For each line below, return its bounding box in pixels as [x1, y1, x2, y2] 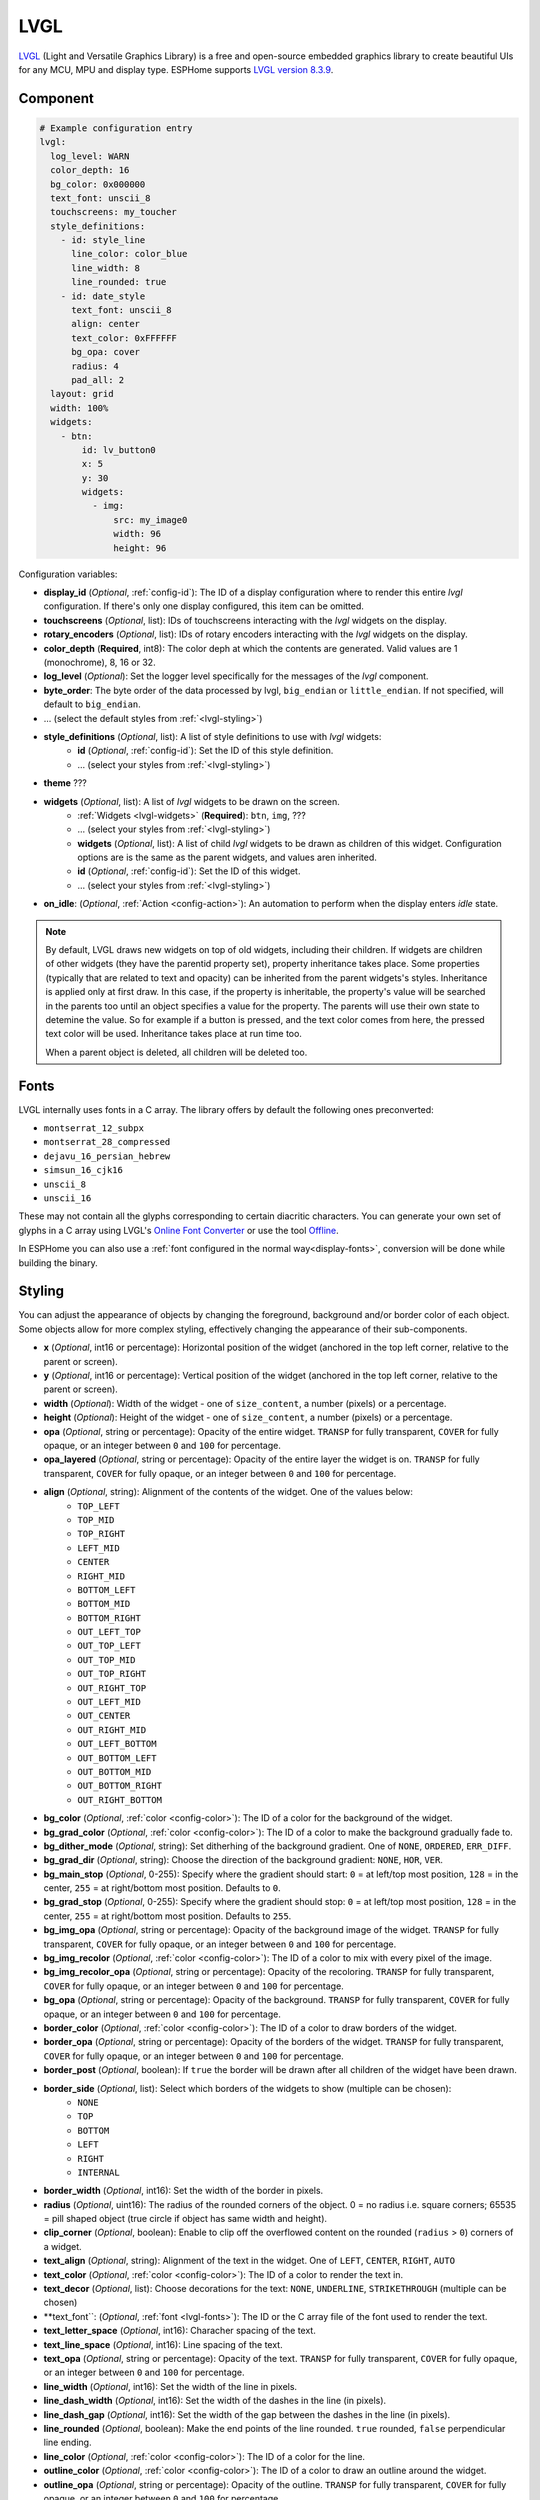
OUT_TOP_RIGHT [77, 1668, 147, 1680]
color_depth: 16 [50, 165, 130, 176]
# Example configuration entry [39, 122, 194, 134]
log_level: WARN [50, 150, 130, 162]
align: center [71, 318, 140, 330]
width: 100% [50, 402, 109, 414]
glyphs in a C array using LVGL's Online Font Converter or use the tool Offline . [18, 1224, 339, 1236]
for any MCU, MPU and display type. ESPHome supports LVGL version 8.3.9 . [18, 63, 334, 75]
